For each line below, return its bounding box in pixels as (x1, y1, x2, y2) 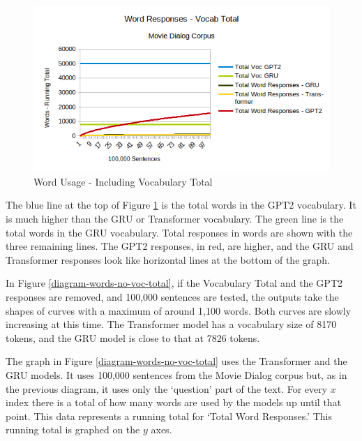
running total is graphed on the (6, 422, 140, 437)
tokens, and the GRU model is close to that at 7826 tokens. (6, 330, 260, 345)
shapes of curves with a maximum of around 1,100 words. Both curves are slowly (6, 303, 352, 317)
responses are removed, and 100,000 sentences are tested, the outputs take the (6, 290, 339, 304)
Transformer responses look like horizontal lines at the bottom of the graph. (6, 252, 330, 267)
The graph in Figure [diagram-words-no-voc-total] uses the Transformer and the (6, 354, 347, 368)
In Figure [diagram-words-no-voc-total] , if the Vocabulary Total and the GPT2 (6, 276, 342, 290)
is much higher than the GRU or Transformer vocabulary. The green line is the (6, 211, 344, 226)
